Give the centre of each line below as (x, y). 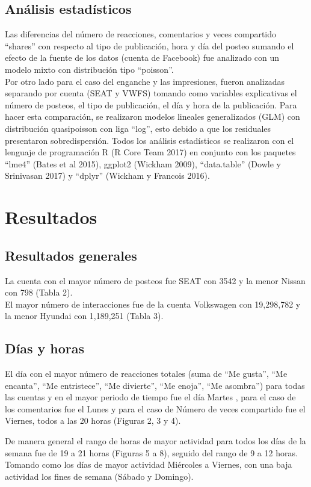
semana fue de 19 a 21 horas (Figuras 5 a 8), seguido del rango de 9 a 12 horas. (151, 452)
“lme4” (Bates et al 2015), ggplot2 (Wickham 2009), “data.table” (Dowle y (143, 163)
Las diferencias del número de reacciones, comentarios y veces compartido (141, 34)
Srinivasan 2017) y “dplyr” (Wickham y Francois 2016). (107, 175)
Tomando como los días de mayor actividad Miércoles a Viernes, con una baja (149, 464)
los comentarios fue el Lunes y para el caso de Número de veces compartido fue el (155, 408)
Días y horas (45, 348)
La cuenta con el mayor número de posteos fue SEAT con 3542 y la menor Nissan (155, 280)
